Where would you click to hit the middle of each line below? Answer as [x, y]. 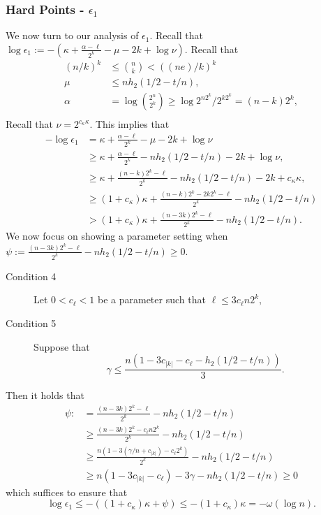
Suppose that [62, 346]
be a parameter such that [151, 299]
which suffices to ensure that [67, 492]
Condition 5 [31, 323]
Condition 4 [31, 276]
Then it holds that [45, 395]
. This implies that [129, 124]
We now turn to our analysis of [72, 35]
